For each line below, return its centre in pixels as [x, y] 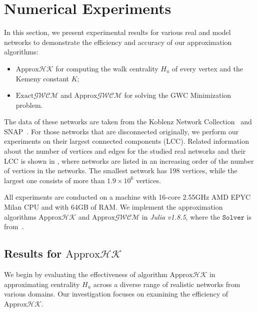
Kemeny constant [42, 78]
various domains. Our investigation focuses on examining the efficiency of [116, 294]
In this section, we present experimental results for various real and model [117, 32]
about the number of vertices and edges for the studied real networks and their [125, 151]
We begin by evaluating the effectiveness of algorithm [86, 274]
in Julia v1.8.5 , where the [181, 216]
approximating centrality [42, 284]
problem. [29, 105]
